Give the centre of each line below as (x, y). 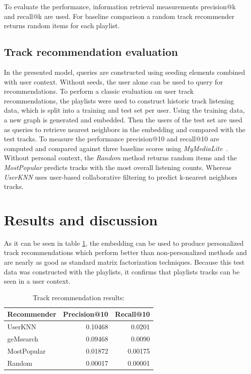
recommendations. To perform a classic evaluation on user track (99, 91)
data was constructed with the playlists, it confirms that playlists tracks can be (122, 271)
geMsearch (23, 339)
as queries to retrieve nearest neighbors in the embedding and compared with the (125, 129)
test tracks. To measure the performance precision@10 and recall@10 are (112, 139)
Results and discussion (81, 219)
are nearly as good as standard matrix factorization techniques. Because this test (124, 262)
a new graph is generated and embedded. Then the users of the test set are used (123, 119)
